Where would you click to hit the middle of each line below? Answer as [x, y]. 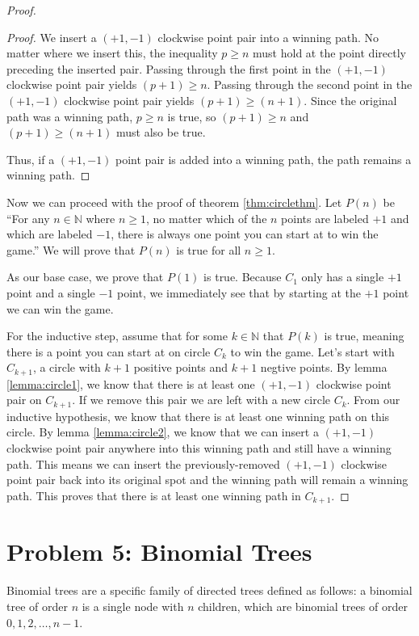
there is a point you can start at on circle [109, 351]
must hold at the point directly [329, 53]
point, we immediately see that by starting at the [239, 292]
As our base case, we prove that [85, 277]
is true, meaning [364, 336]
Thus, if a [31, 159]
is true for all [209, 249]
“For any [28, 218]
